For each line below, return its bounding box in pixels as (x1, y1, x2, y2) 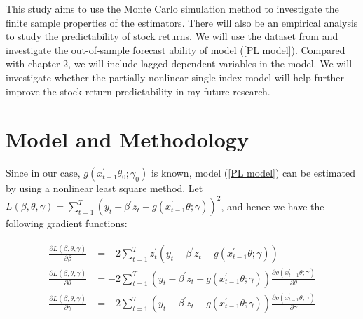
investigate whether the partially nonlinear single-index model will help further (6, 69, 345, 84)
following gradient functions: (6, 216, 128, 231)
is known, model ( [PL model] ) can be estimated (151, 165, 355, 180)
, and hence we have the (221, 198, 324, 213)
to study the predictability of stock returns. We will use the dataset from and (6, 29, 338, 43)
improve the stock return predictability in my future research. (6, 83, 270, 98)
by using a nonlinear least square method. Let (6, 181, 203, 196)
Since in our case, (6, 165, 81, 180)
